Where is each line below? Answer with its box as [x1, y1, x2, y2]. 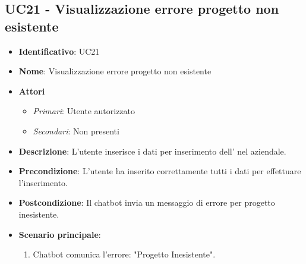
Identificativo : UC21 [18, 45, 100, 57]
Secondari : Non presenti [33, 124, 119, 137]
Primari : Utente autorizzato [33, 105, 135, 117]
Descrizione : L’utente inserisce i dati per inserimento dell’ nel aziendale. [18, 144, 286, 157]
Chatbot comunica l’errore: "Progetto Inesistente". [33, 248, 216, 260]
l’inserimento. [18, 176, 68, 188]
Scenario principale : [18, 228, 101, 240]
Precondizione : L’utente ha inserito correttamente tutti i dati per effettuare [18, 165, 301, 177]
